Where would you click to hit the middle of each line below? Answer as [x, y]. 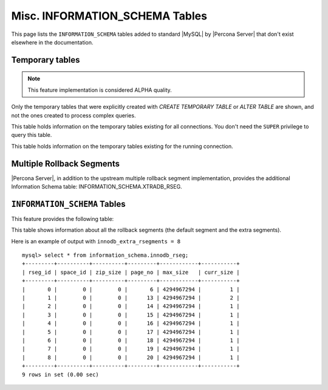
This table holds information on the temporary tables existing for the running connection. [122, 146]
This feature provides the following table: [63, 218]
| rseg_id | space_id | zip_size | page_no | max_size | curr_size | [131, 272]
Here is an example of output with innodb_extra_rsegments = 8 [96, 241]
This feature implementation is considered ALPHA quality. [100, 90]
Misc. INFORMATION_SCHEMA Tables [109, 16]
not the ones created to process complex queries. [73, 115]
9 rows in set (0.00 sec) [61, 374]
